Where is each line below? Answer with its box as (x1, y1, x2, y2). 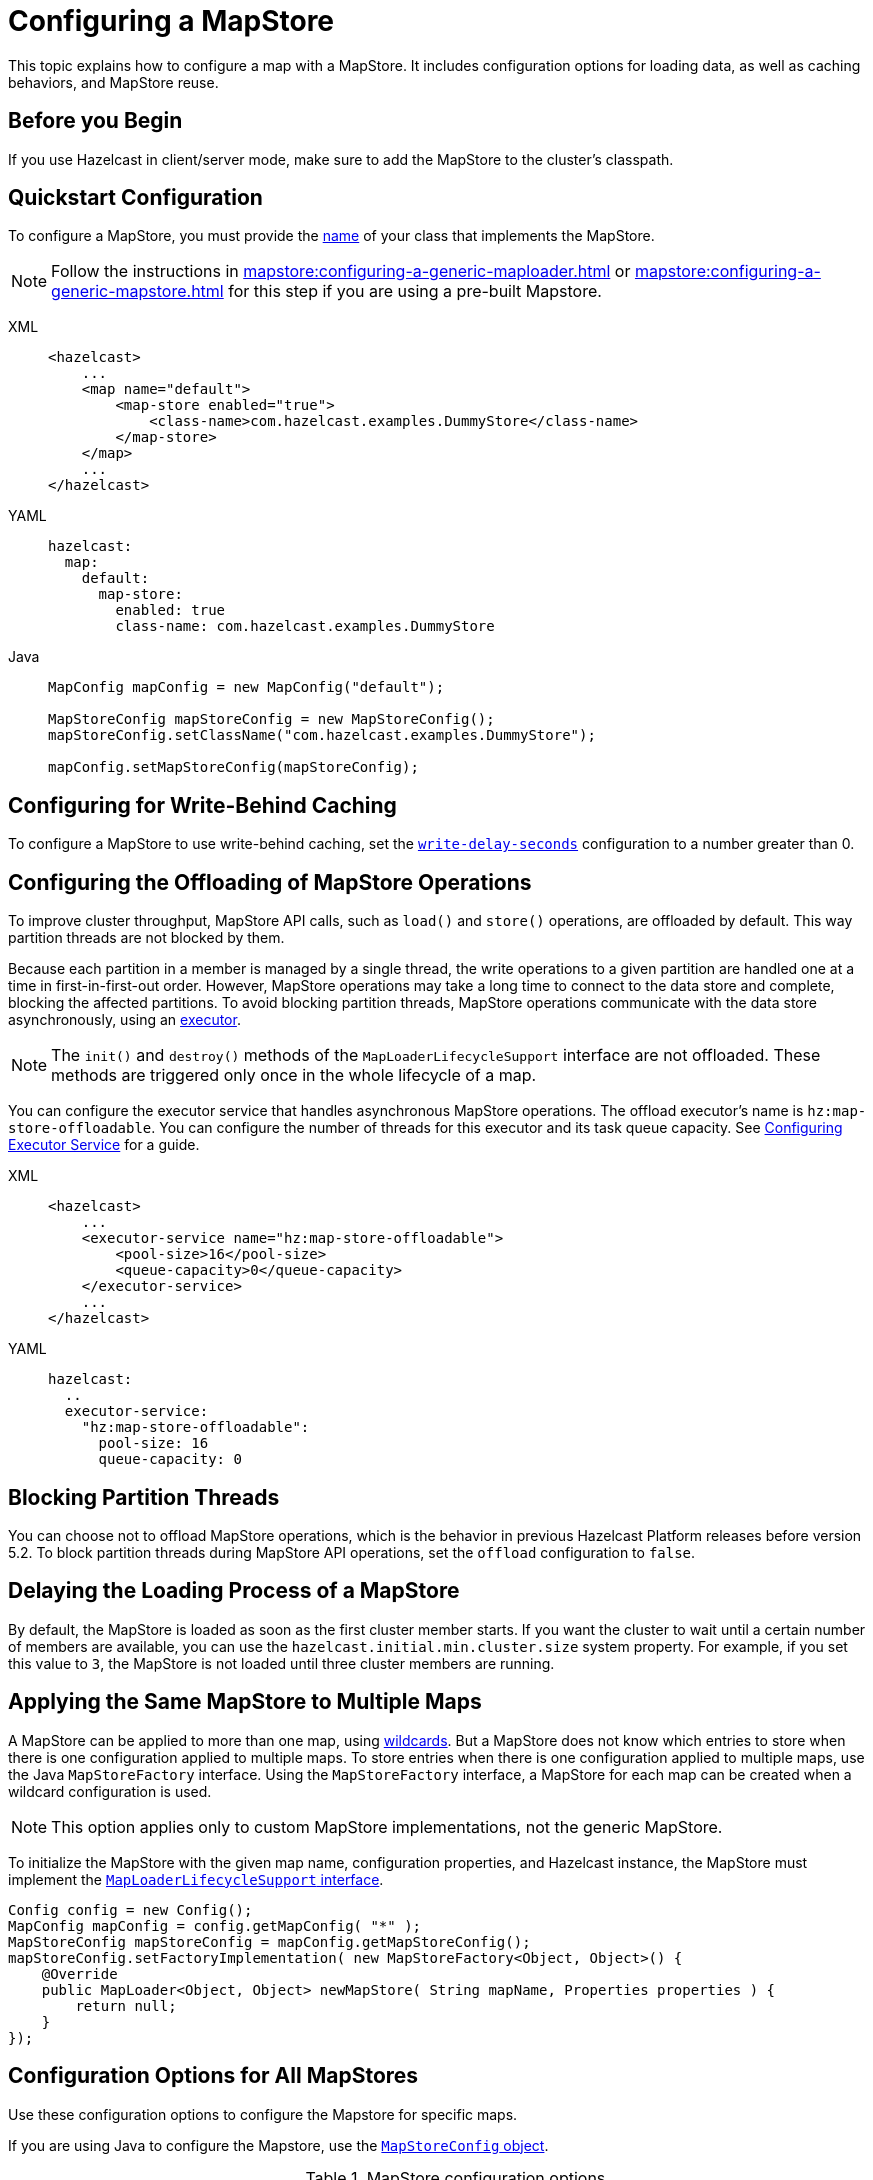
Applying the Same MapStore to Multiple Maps (8, 1689, 482, 1715)
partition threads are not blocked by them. (8, 929, 285, 947)
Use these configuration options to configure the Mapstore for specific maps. (8, 2105, 518, 2123)
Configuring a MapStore (8, 4, 335, 38)
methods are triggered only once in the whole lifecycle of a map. (51, 1065, 537, 1086)
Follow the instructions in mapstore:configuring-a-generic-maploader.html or (51, 261, 631, 282)
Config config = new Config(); (8, 1901, 253, 1918)
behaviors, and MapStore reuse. (8, 73, 219, 91)
